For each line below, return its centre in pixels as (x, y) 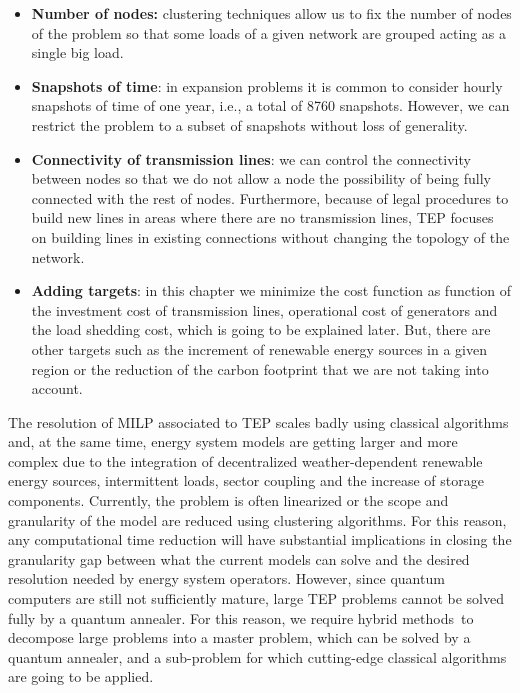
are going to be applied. (81, 676)
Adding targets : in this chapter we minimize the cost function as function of (271, 290)
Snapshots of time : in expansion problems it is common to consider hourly (267, 85)
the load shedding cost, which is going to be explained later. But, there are (261, 329)
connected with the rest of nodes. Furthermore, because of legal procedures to (270, 197)
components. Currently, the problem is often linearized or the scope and (228, 500)
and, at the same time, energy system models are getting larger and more (233, 441)
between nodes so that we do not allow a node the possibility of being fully (261, 178)
